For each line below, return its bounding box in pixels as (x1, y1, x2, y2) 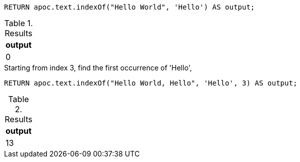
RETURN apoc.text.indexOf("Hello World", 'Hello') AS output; (4, 3, 255, 11)
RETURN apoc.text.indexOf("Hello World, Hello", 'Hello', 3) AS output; (4, 79, 297, 87)
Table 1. (4, 18, 33, 28)
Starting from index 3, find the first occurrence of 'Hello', (4, 63, 192, 72)
